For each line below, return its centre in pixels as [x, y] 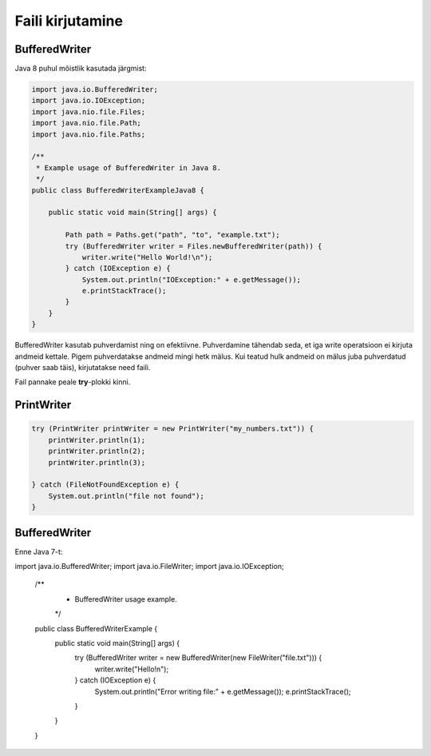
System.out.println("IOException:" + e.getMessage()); [192, 279]
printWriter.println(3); [97, 462]
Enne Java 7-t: [39, 551]
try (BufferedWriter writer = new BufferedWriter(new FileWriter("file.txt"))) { [198, 658]
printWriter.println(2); [97, 451]
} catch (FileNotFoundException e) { [105, 485]
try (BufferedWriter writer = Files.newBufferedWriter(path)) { [194, 246]
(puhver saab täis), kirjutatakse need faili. [83, 368]
